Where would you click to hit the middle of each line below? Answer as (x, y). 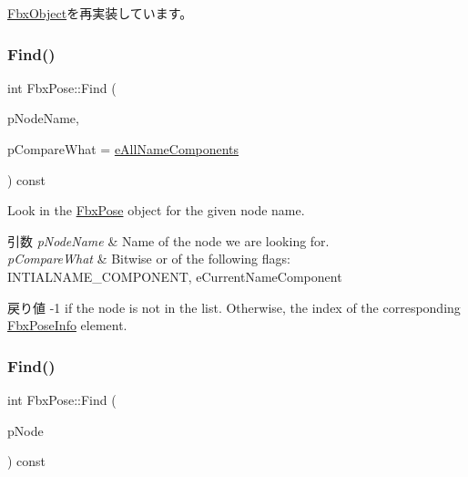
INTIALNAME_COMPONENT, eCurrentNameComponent (175, 276)
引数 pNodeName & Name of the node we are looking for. (168, 240)
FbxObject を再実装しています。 (100, 13)
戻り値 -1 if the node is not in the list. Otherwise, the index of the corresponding (234, 307)
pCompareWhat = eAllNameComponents (123, 149)
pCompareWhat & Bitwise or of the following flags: (149, 259)
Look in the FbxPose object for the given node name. (156, 210)
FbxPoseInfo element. (67, 325)
